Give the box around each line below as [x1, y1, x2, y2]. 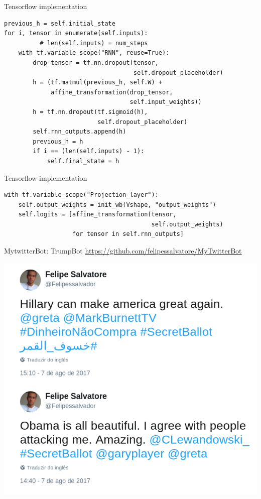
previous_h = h [33, 138, 83, 145]
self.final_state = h [47, 157, 119, 165]
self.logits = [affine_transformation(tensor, [18, 211, 177, 218]
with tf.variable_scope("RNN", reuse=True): [18, 49, 170, 57]
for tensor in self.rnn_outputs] [72, 230, 184, 238]
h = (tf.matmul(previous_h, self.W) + [33, 79, 162, 86]
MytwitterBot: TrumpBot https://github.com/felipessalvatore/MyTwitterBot [4, 245, 242, 256]
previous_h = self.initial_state [4, 20, 115, 27]
